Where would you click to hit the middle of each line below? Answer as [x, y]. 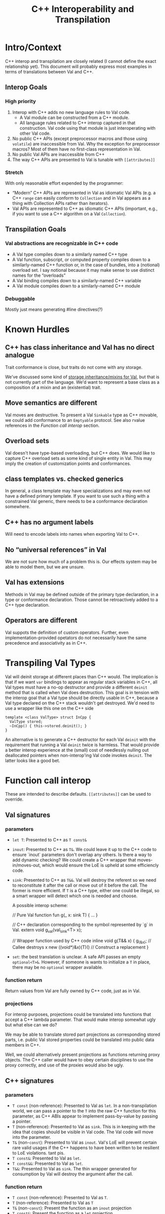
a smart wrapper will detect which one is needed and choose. [75, 896]
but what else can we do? [31, 1025]
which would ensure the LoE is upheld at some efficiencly [100, 865]
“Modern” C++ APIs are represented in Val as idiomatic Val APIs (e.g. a [84, 193]
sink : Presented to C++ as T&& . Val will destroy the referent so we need [84, 880]
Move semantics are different [51, 403]
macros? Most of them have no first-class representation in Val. [77, 149]
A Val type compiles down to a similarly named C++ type [70, 254]
